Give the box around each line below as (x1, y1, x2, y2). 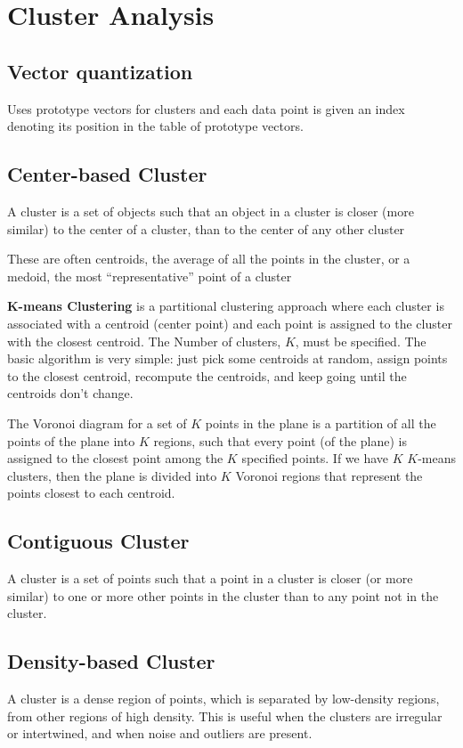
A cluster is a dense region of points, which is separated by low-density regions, (7, 689, 440, 708)
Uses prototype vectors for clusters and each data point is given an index (7, 99, 405, 118)
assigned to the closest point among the (7, 449, 223, 467)
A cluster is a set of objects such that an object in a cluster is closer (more (7, 201, 414, 220)
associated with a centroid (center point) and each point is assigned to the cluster (7, 313, 452, 332)
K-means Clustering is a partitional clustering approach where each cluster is (7, 297, 444, 315)
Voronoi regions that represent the (235, 466, 423, 484)
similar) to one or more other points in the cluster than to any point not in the (7, 586, 439, 605)
